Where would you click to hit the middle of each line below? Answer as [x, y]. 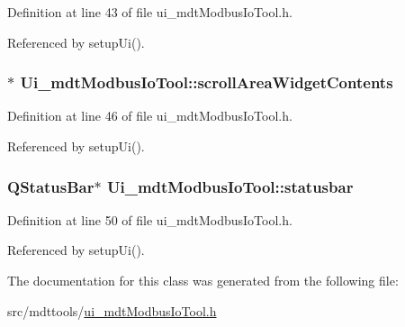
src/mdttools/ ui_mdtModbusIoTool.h [112, 310]
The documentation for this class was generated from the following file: [203, 280]
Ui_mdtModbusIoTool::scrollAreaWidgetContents [207, 82]
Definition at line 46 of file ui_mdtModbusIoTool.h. [150, 116]
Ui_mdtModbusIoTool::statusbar [230, 186]
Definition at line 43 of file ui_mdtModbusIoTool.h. [150, 12]
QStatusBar [51, 186]
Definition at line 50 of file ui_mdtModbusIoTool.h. [150, 219]
